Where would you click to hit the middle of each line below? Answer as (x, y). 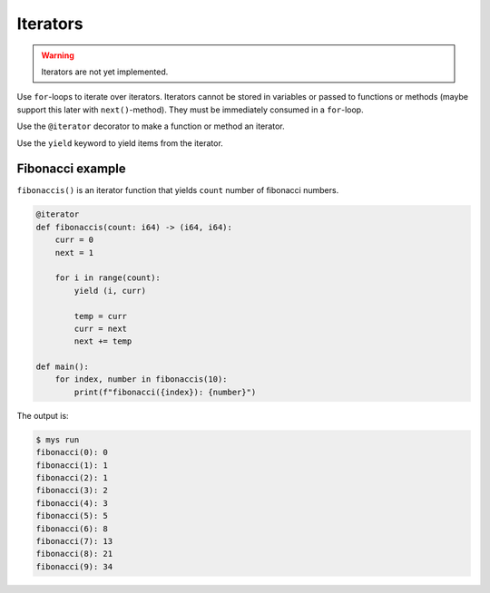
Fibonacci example (71, 169)
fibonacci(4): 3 (72, 503)
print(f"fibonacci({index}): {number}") (165, 392)
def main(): (63, 367)
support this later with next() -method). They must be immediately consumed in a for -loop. (190, 110)
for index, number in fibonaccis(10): (141, 379)
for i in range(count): (108, 278)
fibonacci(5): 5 (72, 516)
